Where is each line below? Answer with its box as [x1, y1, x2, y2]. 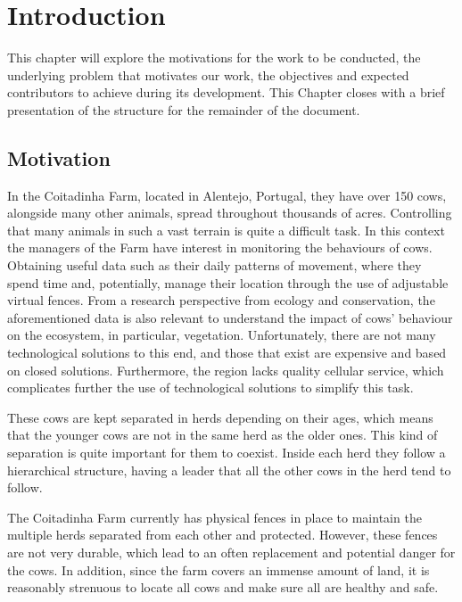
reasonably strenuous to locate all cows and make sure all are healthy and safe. [7, 578, 439, 597]
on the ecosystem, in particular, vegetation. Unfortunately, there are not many [7, 326, 436, 344]
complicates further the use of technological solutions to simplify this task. [7, 378, 414, 397]
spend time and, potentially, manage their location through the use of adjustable [7, 273, 449, 292]
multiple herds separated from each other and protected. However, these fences [7, 525, 438, 544]
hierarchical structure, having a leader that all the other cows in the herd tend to [7, 460, 451, 479]
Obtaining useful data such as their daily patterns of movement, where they [7, 256, 422, 275]
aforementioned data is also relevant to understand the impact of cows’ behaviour [7, 308, 453, 326]
